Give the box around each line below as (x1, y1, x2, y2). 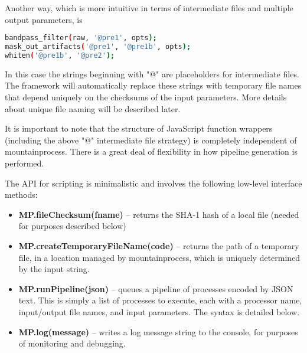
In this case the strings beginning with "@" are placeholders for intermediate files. (5, 67, 299, 80)
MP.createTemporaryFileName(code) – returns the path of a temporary (18, 239, 299, 251)
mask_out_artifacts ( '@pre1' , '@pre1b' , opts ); (5, 43, 191, 51)
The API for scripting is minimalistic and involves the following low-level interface (5, 177, 302, 189)
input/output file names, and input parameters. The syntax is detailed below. (18, 305, 300, 318)
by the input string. (18, 263, 90, 275)
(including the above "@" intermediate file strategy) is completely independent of (5, 133, 297, 146)
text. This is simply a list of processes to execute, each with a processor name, (18, 294, 302, 306)
